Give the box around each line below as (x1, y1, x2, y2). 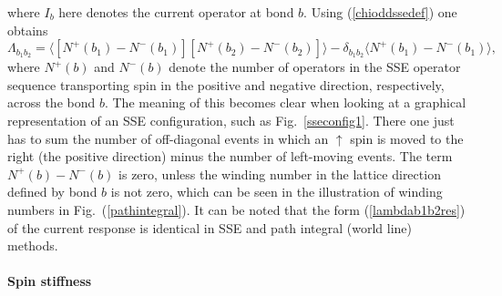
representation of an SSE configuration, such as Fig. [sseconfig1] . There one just (7, 110, 455, 129)
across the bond (7, 93, 96, 112)
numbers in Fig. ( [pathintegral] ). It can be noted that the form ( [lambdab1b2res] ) (7, 199, 466, 219)
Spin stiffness (7, 271, 92, 291)
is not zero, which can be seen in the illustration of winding (110, 182, 443, 201)
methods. (7, 236, 58, 255)
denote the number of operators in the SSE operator (169, 57, 461, 77)
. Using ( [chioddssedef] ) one (303, 3, 457, 21)
